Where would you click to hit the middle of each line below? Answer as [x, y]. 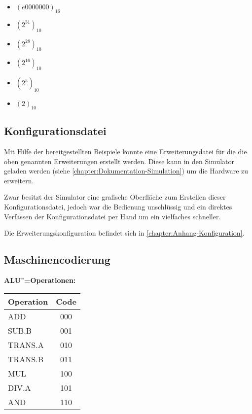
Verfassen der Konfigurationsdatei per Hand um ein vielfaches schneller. [112, 216]
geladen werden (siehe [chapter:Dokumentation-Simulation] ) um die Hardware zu [126, 171]
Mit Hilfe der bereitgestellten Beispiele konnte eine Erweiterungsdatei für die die [126, 151]
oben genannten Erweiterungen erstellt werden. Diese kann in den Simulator [119, 161]
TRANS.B [26, 359]
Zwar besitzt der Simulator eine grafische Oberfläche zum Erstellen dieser [115, 197]
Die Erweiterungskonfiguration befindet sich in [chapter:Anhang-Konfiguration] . [124, 233]
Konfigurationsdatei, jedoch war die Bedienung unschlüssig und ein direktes [118, 206]
